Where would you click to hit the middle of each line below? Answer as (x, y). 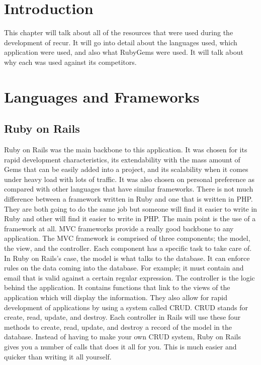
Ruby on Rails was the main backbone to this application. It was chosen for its (126, 150)
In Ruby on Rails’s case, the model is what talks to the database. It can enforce (127, 258)
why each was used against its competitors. (70, 62)
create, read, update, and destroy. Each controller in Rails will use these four (122, 317)
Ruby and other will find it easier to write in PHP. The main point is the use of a (130, 218)
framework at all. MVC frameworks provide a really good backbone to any (119, 228)
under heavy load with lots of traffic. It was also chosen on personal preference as (129, 179)
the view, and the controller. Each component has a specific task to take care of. (128, 248)
